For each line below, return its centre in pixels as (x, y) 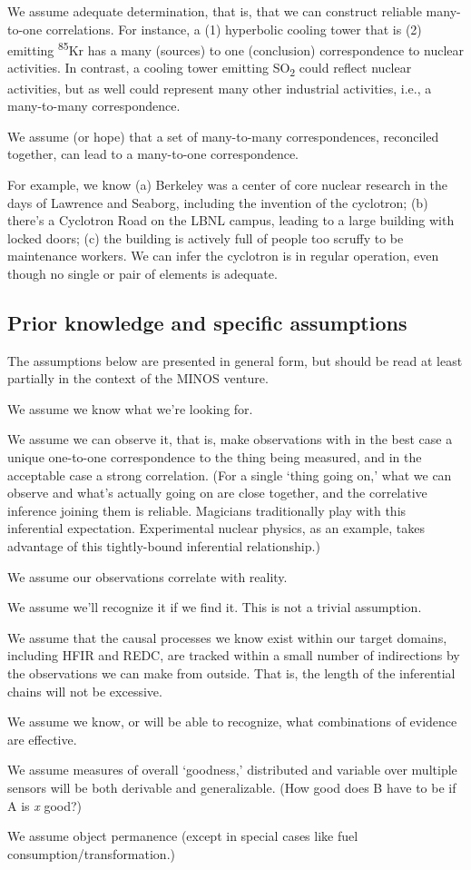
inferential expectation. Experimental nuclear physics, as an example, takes (216, 528)
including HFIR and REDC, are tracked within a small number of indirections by (234, 655)
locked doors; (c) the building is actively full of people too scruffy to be (206, 237)
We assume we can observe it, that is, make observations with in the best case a (230, 439)
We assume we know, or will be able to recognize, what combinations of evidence (232, 722)
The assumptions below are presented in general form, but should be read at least (235, 360)
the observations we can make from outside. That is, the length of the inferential (231, 673)
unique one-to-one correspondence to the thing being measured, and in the (215, 457)
